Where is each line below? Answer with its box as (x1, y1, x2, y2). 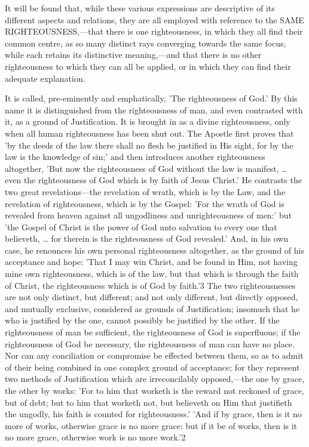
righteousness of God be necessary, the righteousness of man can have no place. (5, 337, 295, 350)
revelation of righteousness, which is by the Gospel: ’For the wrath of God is (5, 197, 284, 209)
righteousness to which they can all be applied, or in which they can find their (5, 60, 291, 72)
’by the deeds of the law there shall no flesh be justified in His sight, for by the (5, 138, 293, 151)
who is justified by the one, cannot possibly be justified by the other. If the (5, 314, 280, 326)
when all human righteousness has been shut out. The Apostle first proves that (5, 127, 294, 139)
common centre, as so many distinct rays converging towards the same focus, (5, 36, 286, 49)
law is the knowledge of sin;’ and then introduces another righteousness (5, 150, 265, 163)
